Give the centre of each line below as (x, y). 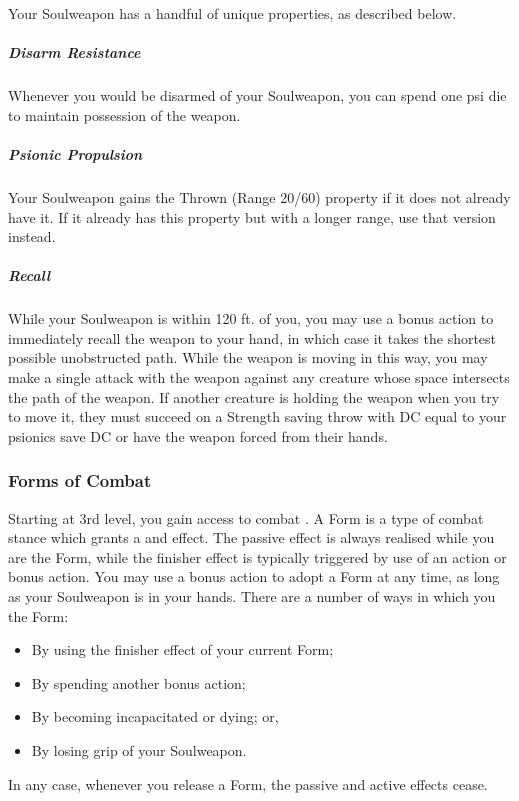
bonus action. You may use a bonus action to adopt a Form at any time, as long (254, 576)
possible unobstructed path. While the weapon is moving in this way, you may (248, 357)
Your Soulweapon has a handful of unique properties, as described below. (232, 13)
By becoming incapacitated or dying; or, (155, 716)
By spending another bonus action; (138, 682)
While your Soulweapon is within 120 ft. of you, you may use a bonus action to (251, 318)
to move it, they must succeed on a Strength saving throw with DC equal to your (257, 416)
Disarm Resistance (74, 52)
